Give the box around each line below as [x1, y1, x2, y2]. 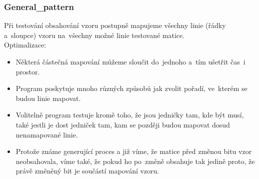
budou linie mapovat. [15, 92, 81, 103]
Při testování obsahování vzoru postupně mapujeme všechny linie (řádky [4, 20, 226, 30]
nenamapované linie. [15, 129, 78, 139]
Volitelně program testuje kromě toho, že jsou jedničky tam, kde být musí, [15, 109, 244, 120]
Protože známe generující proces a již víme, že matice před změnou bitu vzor [15, 146, 252, 156]
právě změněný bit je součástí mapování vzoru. [15, 165, 159, 176]
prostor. [15, 66, 40, 76]
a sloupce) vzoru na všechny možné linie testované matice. [4, 29, 185, 40]
